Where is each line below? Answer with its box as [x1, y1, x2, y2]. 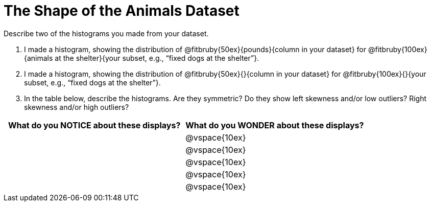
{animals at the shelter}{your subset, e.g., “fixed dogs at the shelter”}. [24, 53, 259, 62]
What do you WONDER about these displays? [185, 120, 364, 130]
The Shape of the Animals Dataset [4, 2, 240, 19]
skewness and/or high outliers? [24, 102, 129, 111]
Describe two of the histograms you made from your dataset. [4, 29, 209, 38]
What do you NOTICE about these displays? [8, 120, 181, 130]
